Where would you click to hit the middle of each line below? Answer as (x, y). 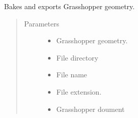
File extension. (79, 91)
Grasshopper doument (90, 109)
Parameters (41, 23)
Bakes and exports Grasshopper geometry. (70, 6)
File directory (77, 57)
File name (72, 75)
